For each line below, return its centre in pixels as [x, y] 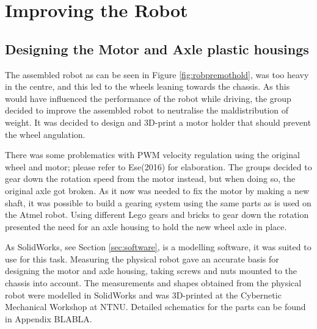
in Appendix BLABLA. [49, 318]
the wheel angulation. [45, 134]
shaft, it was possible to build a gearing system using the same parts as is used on [158, 202]
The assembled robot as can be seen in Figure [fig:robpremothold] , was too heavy [157, 74]
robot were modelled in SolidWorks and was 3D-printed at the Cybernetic [143, 295]
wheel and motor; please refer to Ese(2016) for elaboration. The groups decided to [158, 166]
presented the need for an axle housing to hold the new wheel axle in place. [146, 226]
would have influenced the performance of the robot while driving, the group [148, 98]
